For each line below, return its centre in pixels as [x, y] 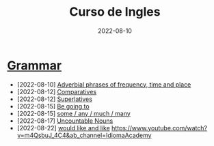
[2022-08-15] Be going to [53, 106]
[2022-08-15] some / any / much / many [74, 113]
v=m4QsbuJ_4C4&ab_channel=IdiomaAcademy [84, 135]
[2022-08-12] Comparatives [57, 91]
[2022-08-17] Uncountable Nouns [65, 121]
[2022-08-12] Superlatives [54, 99]
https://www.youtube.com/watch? [159, 128]
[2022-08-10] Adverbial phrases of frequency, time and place [104, 84]
